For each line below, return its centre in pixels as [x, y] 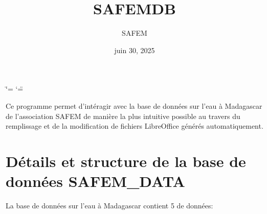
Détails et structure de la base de [126, 161]
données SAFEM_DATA [95, 181]
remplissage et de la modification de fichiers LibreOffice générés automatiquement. [135, 126]
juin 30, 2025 [135, 50]
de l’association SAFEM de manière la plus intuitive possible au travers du [123, 116]
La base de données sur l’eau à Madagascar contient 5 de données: [109, 205]
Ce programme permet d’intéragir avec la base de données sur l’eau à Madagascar [134, 105]
